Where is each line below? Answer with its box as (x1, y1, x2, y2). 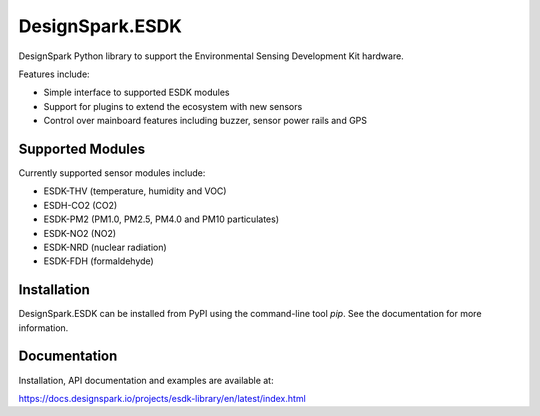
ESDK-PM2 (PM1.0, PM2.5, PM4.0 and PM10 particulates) (43, 213, 280, 225)
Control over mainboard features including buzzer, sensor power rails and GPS (43, 115, 368, 127)
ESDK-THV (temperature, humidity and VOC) (43, 185, 227, 197)
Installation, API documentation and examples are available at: (18, 374, 274, 386)
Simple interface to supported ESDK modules (43, 86, 230, 99)
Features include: (18, 68, 90, 80)
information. (18, 321, 69, 334)
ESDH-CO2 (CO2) (43, 199, 118, 211)
